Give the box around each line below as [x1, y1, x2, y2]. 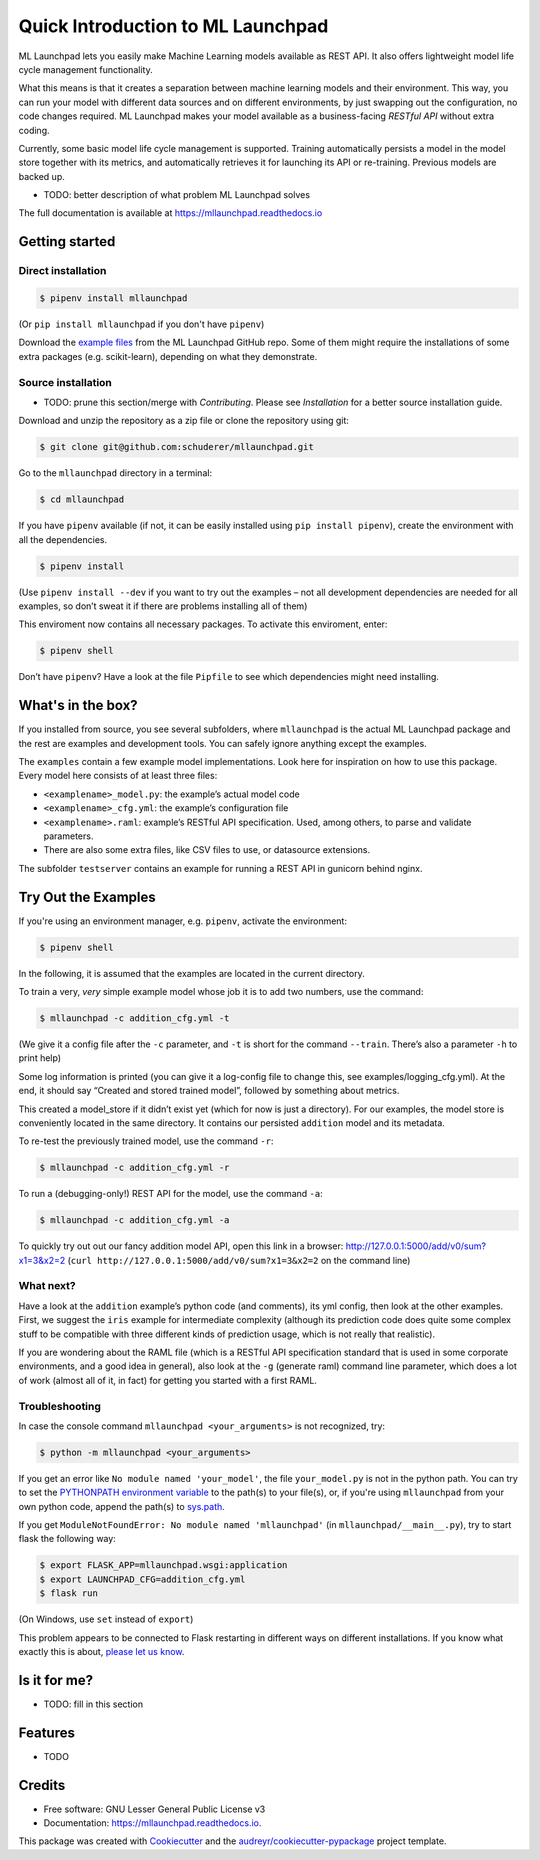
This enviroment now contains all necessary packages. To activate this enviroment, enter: [18, 618, 388, 630]
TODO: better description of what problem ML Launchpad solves [43, 189, 310, 201]
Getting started [18, 233, 116, 250]
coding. [18, 124, 50, 136]
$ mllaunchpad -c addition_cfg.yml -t [39, 1013, 230, 1024]
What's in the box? [18, 697, 139, 714]
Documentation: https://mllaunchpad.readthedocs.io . [43, 1817, 262, 1829]
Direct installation [18, 264, 107, 278]
